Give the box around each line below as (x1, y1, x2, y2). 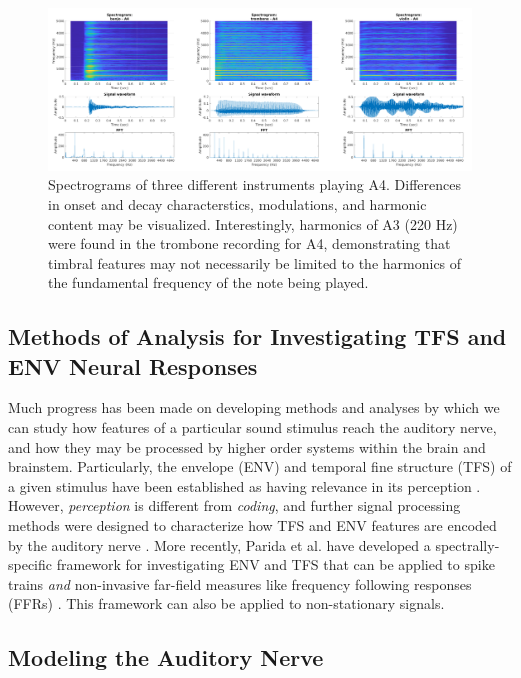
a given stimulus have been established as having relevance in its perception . (8, 475, 481, 496)
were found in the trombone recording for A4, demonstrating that (48, 233, 451, 254)
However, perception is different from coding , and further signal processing (8, 495, 461, 516)
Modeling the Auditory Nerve (8, 642, 324, 673)
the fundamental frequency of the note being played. (48, 272, 369, 293)
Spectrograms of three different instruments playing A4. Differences (48, 174, 461, 195)
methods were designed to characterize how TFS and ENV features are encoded (8, 515, 497, 536)
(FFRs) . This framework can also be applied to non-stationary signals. (8, 593, 445, 614)
